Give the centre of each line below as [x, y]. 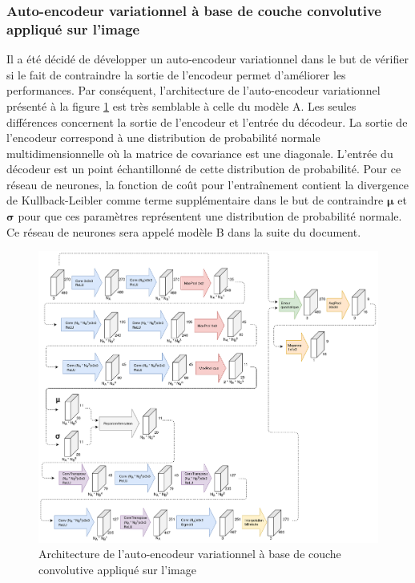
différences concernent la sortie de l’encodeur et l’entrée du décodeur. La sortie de [207, 121]
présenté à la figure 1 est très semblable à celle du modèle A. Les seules [181, 105]
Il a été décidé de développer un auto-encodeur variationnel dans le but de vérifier [207, 59]
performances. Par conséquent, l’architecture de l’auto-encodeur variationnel [193, 90]
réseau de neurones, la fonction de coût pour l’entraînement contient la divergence [208, 184]
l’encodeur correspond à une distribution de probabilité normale [163, 138]
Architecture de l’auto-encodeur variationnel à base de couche [190, 554]
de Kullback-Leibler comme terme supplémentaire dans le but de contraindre [195, 200]
